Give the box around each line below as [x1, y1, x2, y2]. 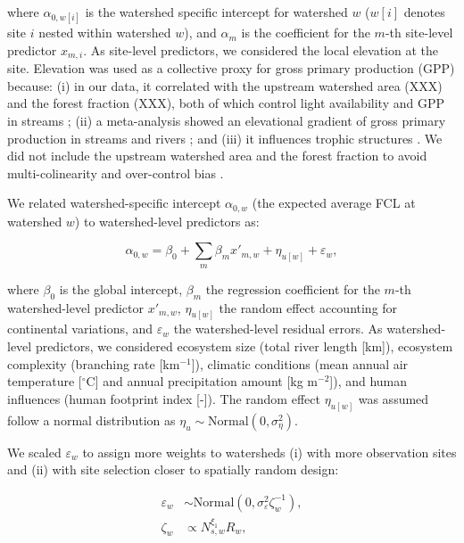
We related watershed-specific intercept [7, 193, 221, 212]
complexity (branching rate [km [7, 354, 180, 373]
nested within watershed [38, 23, 171, 42]
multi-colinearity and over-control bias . [7, 163, 224, 182]
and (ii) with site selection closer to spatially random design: [7, 460, 339, 479]
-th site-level [385, 23, 453, 42]
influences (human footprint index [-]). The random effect [7, 389, 320, 407]
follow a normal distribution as [7, 410, 176, 429]
